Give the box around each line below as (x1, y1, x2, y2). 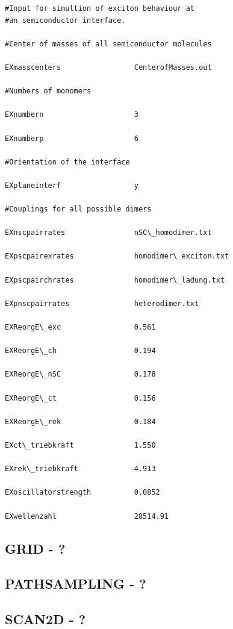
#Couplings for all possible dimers (5, 205, 152, 214)
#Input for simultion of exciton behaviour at (5, 4, 194, 13)
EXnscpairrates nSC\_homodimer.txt (5, 228, 212, 237)
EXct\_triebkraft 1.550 (5, 440, 156, 449)
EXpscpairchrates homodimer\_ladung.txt (5, 275, 225, 284)
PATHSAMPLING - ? (5, 574, 146, 593)
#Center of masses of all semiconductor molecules (5, 39, 212, 48)
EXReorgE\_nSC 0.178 (5, 370, 156, 379)
